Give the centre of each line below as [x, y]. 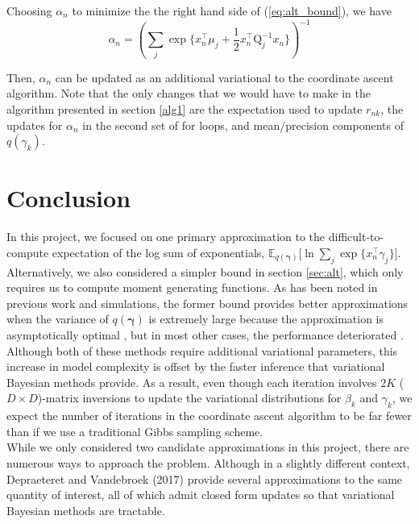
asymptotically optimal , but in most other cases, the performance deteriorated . [205, 335]
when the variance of [58, 319]
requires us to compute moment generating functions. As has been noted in [192, 287]
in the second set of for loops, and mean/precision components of [243, 125]
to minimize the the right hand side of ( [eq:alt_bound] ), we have [232, 10]
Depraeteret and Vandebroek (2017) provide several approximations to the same [205, 478]
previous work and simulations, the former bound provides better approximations [207, 303]
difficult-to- [356, 237]
